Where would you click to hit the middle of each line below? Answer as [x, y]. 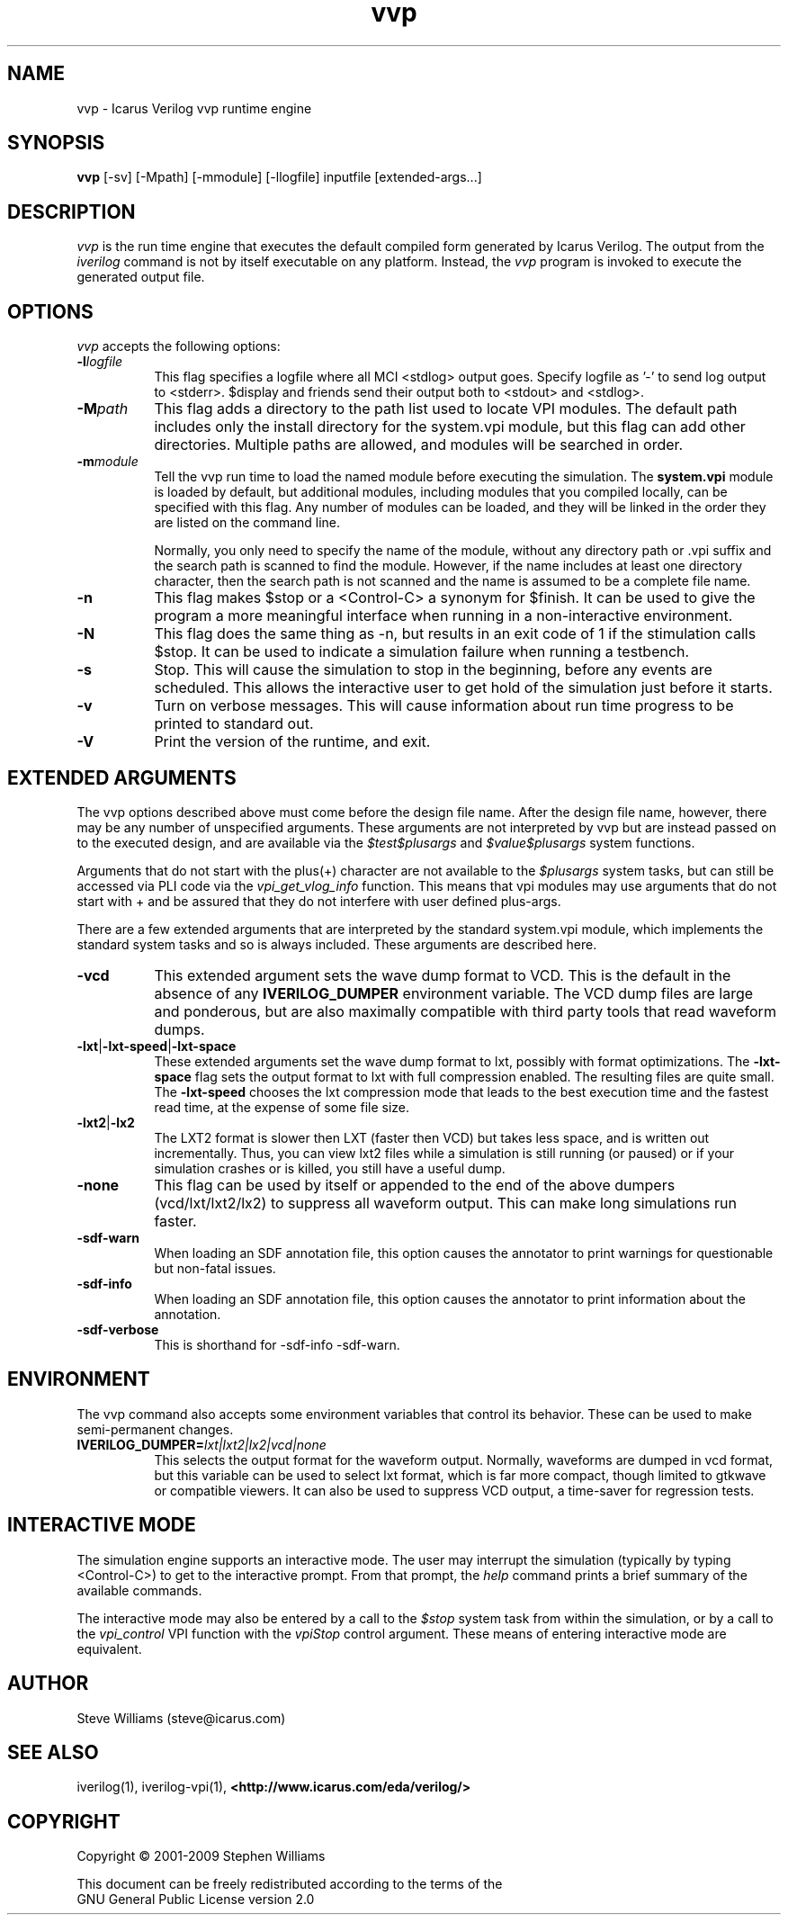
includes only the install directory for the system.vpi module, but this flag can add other [450, 427]
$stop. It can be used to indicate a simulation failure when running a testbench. [422, 652]
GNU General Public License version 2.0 [196, 1900]
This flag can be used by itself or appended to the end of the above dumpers [415, 1185]
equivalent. [109, 1648]
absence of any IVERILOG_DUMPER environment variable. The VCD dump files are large [454, 993]
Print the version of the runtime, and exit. [292, 742]
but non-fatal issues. [215, 1268]
